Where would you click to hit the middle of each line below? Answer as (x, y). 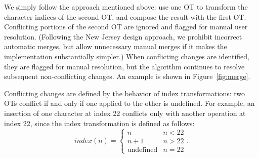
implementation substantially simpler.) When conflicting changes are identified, (127, 56)
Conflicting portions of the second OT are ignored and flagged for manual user (126, 27)
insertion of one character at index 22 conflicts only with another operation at (125, 113)
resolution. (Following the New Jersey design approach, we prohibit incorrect (123, 36)
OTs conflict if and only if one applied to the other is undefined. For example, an (129, 103)
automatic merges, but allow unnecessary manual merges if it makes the (116, 46)
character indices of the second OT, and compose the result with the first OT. (125, 16)
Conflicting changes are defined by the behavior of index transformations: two (125, 93)
